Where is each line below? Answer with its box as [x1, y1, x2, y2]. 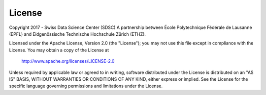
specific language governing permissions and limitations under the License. [9, 83, 163, 89]
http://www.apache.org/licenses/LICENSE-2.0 [21, 58, 115, 64]
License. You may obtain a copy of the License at [9, 47, 109, 53]
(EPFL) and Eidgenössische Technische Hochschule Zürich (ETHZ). [9, 31, 146, 37]
